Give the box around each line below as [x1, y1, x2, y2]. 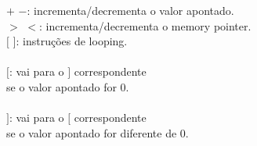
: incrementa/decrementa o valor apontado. [27, 2, 234, 18]
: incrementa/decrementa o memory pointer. [38, 17, 252, 34]
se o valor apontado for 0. [6, 78, 129, 94]
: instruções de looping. [16, 33, 128, 49]
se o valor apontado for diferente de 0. [6, 124, 189, 141]
